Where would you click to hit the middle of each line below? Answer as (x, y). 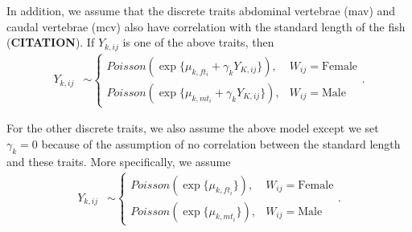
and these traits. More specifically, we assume (119, 161)
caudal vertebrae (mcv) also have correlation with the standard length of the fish (206, 26)
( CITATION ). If (51, 42)
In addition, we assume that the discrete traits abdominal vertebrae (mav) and (201, 10)
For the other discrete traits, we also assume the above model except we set (193, 128)
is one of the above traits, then (198, 42)
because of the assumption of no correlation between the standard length (221, 143)
